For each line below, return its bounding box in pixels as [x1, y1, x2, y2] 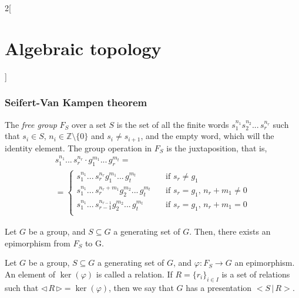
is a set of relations [221, 267, 290, 280]
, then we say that [109, 281, 174, 293]
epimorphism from [5, 236, 70, 249]
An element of [5, 267, 55, 280]
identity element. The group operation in [5, 141, 152, 154]
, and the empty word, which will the [140, 130, 274, 142]
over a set [72, 118, 106, 130]
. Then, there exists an [189, 225, 271, 237]
